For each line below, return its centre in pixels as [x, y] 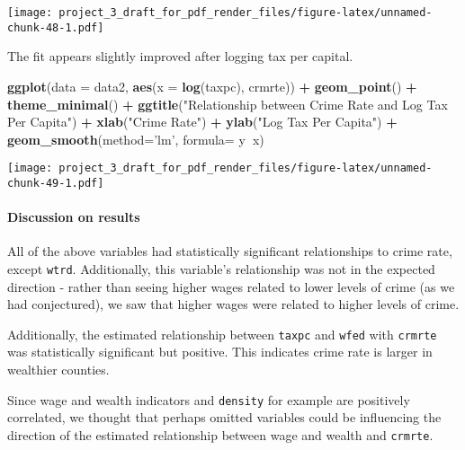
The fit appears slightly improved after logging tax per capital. [180, 56]
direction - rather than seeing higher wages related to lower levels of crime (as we [231, 286]
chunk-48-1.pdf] [56, 27]
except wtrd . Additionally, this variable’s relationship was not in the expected [221, 268]
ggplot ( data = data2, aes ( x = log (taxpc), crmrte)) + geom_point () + [212, 86]
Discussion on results [74, 217]
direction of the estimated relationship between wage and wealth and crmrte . [220, 434]
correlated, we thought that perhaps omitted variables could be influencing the [224, 417]
